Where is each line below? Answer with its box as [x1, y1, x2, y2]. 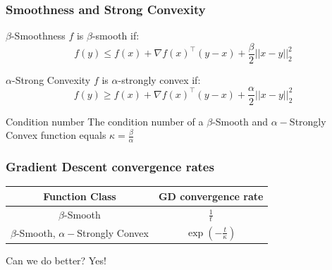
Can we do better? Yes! [6, 253, 106, 268]
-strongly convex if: [118, 72, 201, 87]
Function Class [43, 188, 116, 203]
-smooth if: [92, 28, 140, 43]
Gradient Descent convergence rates [6, 157, 214, 175]
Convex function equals [6, 128, 106, 142]
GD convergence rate [158, 188, 264, 203]
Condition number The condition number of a [6, 113, 204, 128]
